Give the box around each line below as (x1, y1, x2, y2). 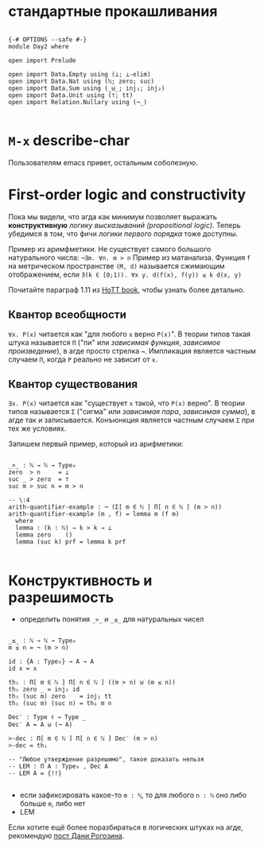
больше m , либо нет (19, 799, 86, 808)
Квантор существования (8, 378, 138, 391)
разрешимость (8, 588, 114, 606)
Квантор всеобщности (8, 308, 127, 322)
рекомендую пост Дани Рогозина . (8, 831, 125, 841)
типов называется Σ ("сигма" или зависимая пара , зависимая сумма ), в (8, 407, 256, 416)
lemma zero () (15, 531, 73, 539)
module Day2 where (8, 42, 69, 50)
